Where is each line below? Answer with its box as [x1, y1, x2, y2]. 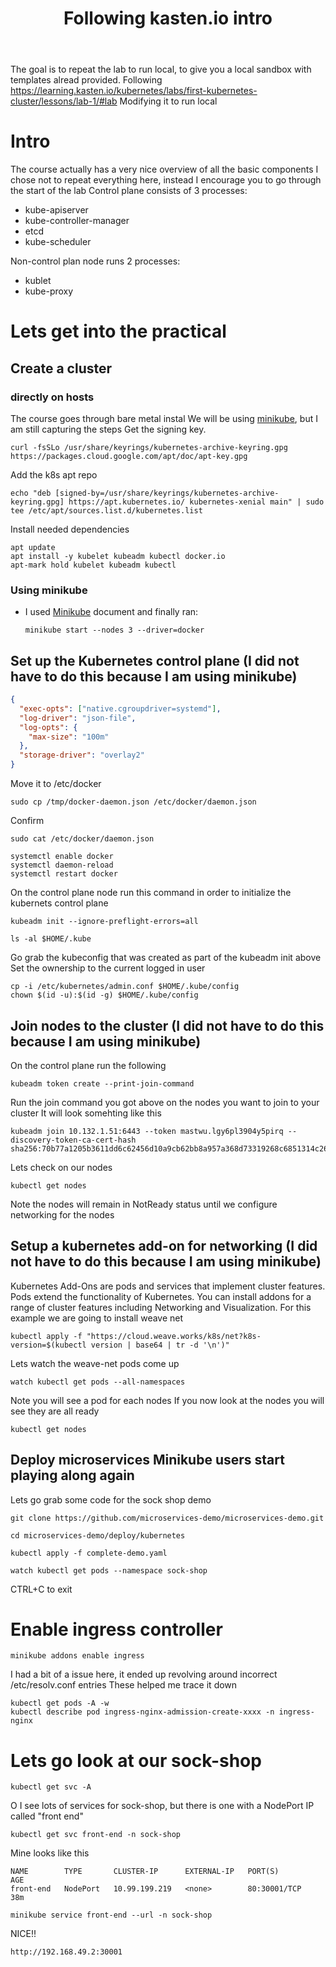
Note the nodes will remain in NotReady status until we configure [10, 1198, 278, 1210]
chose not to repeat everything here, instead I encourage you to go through [10, 174, 322, 186]
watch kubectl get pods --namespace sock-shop [10, 1565, 208, 1576]
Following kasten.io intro [63, 7, 273, 30]
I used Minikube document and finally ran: [24, 606, 199, 618]
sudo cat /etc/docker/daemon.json [10, 834, 155, 844]
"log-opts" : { [19, 722, 78, 732]
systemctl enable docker [10, 852, 114, 862]
